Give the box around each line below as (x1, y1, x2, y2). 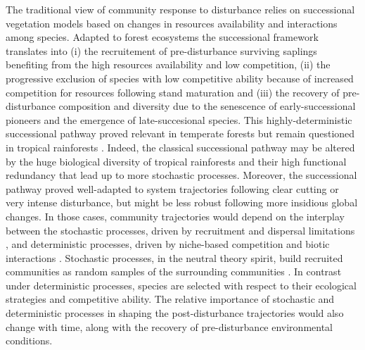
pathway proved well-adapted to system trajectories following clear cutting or (6, 181, 339, 196)
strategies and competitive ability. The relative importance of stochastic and (6, 292, 335, 306)
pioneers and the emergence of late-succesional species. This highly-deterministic (6, 112, 352, 127)
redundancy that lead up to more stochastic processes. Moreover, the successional (6, 168, 357, 182)
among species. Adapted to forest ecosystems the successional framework (6, 30, 319, 44)
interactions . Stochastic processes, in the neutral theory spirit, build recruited (6, 250, 343, 265)
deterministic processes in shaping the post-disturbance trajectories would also (6, 306, 344, 320)
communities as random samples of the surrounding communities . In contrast (6, 264, 342, 279)
